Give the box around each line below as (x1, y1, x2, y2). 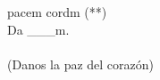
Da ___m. (7, 20, 70, 38)
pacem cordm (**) (7, 3, 107, 20)
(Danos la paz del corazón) (7, 54, 155, 73)
